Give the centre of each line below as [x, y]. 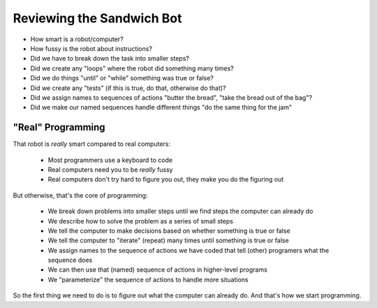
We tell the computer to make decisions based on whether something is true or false [169, 230]
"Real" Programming [59, 127]
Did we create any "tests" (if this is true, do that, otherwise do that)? [128, 88]
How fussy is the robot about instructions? [91, 48]
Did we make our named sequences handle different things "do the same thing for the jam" [161, 108]
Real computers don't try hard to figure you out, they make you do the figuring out [166, 179]
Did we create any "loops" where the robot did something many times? [132, 68]
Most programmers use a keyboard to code [110, 160]
